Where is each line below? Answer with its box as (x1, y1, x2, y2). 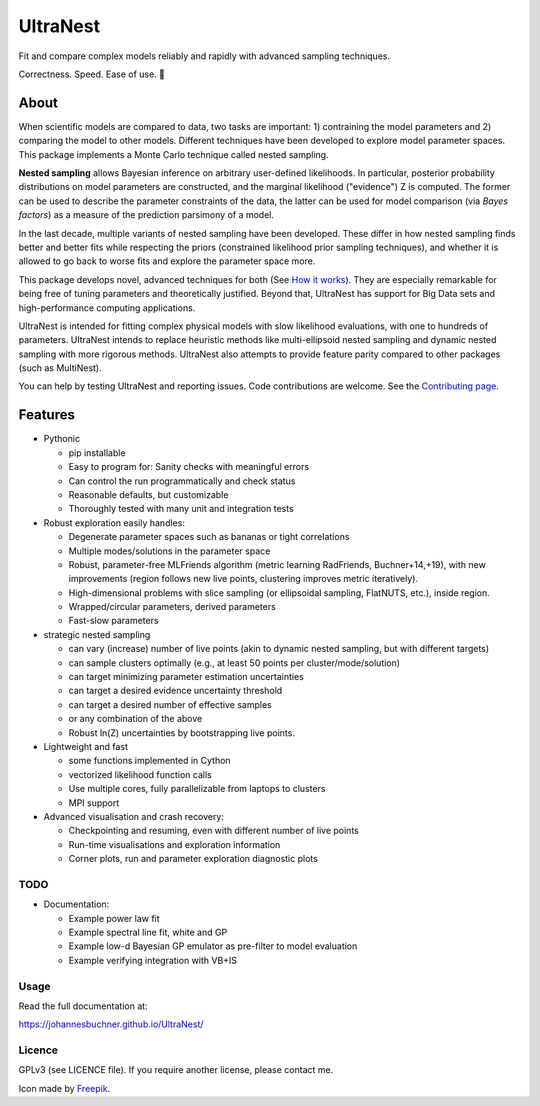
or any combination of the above (68, 713, 203, 725)
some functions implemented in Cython (68, 755, 231, 767)
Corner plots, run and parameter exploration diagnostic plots (68, 853, 319, 865)
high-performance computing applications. (18, 301, 196, 314)
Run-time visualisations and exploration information (68, 838, 281, 850)
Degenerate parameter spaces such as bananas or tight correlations (68, 531, 350, 543)
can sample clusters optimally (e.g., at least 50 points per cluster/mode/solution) (68, 656, 400, 669)
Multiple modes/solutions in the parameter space (68, 545, 271, 557)
